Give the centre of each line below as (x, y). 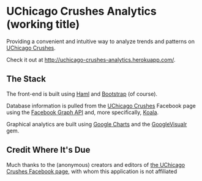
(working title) (43, 24)
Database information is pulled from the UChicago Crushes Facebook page (101, 106)
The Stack (26, 79)
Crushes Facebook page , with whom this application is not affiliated (92, 171)
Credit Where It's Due (48, 150)
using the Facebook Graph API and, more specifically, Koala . (83, 112)
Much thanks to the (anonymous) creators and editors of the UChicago (96, 164)
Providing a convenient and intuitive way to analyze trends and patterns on (100, 41)
